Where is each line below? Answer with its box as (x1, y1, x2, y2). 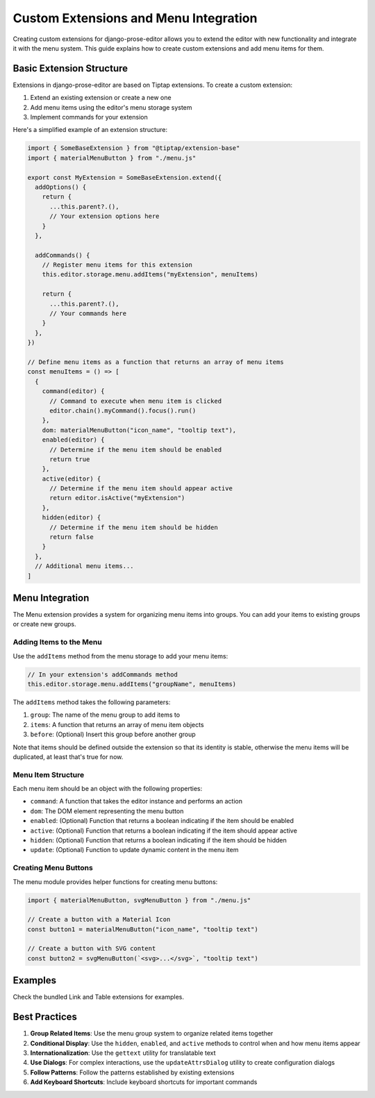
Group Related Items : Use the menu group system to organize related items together (30, 1029, 274, 1038)
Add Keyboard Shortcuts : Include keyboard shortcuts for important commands (30, 1078, 258, 1086)
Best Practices (12, 1011, 78, 1023)
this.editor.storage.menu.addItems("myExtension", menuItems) (42, 271, 258, 278)
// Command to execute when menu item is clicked (49, 397, 222, 405)
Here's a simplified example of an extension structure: (12, 126, 168, 134)
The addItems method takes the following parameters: (12, 698, 171, 706)
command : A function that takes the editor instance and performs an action (30, 797, 243, 806)
